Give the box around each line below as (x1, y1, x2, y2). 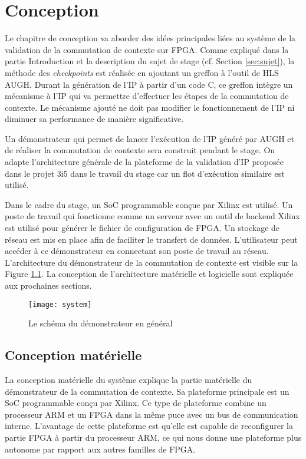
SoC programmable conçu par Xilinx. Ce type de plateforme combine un (5, 397, 266, 409)
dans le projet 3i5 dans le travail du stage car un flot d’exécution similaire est (5, 167, 285, 179)
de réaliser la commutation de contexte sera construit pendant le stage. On (5, 144, 275, 156)
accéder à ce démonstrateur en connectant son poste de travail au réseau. (5, 245, 269, 257)
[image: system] (28, 300, 92, 309)
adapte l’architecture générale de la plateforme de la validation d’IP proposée (5, 156, 284, 168)
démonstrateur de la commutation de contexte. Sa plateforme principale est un (5, 385, 289, 397)
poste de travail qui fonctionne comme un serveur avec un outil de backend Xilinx (5, 210, 300, 222)
